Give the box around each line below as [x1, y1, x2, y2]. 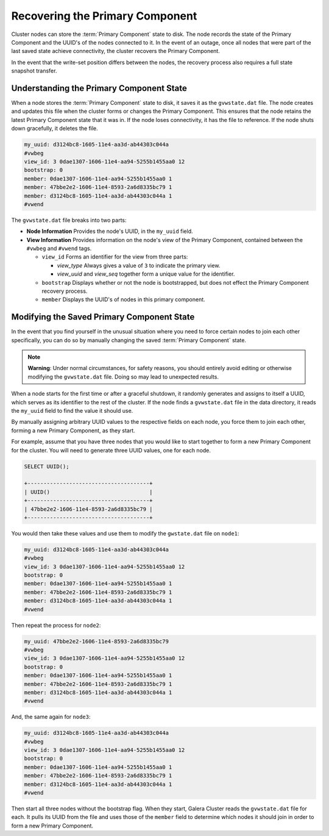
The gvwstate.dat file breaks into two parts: [11, 216, 127, 224]
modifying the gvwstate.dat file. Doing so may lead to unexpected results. [27, 373, 219, 380]
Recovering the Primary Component [11, 9, 197, 23]
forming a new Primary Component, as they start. [11, 427, 135, 434]
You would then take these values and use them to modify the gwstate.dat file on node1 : [11, 529, 239, 537]
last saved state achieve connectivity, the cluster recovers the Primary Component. [11, 48, 221, 55]
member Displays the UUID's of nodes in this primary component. [41, 296, 205, 303]
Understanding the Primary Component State [11, 83, 187, 93]
